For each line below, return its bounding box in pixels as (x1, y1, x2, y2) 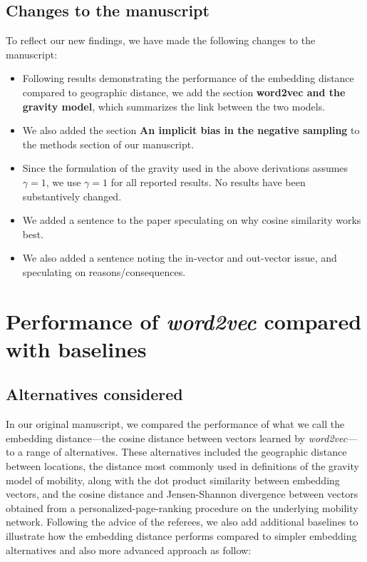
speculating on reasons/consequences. (22, 264, 186, 279)
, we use (46, 174, 81, 189)
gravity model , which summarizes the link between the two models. (22, 98, 326, 113)
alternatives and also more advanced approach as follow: (6, 542, 252, 557)
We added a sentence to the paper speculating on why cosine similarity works (22, 213, 361, 228)
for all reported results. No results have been (110, 174, 306, 189)
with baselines (6, 334, 147, 363)
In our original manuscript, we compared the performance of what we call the (6, 417, 345, 431)
